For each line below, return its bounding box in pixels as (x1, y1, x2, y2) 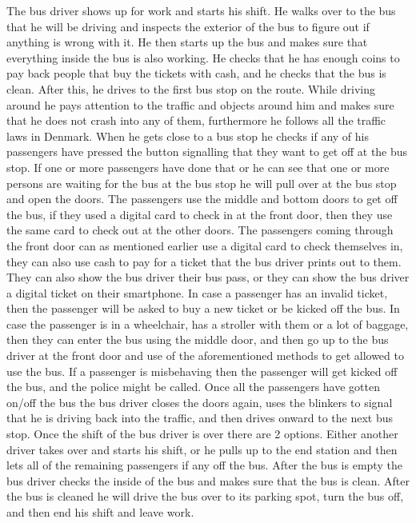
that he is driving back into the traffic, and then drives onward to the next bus (6, 409, 394, 426)
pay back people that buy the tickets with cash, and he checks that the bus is (6, 65, 386, 82)
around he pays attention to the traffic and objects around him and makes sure (6, 96, 394, 113)
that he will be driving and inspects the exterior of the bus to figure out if (6, 18, 370, 34)
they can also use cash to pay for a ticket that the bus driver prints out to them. (6, 253, 402, 269)
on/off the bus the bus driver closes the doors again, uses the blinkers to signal (6, 393, 393, 410)
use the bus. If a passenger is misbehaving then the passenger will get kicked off (6, 362, 398, 379)
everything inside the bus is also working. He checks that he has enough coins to (6, 49, 400, 66)
